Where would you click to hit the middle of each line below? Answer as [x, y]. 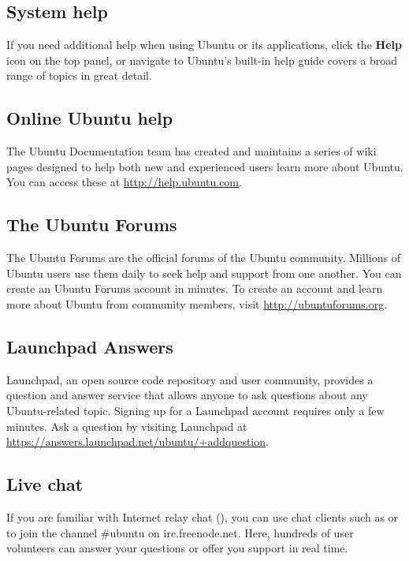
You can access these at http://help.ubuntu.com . [124, 182]
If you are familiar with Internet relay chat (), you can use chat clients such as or [203, 516]
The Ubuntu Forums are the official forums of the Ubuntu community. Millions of [203, 258]
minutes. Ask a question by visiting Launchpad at [127, 426]
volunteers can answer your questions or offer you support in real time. [177, 548]
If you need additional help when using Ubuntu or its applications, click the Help [204, 45]
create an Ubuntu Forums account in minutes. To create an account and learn [195, 288]
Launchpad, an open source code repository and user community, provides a [190, 379]
